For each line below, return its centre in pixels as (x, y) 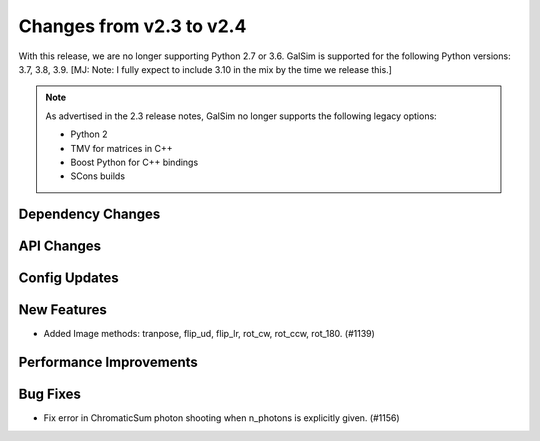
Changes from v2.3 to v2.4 (132, 26)
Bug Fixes (50, 394)
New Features (62, 310)
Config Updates (68, 278)
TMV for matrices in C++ (121, 148)
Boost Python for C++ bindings (134, 162)
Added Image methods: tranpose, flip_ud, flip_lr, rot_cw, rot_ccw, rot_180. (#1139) (209, 334)
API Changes (60, 246)
